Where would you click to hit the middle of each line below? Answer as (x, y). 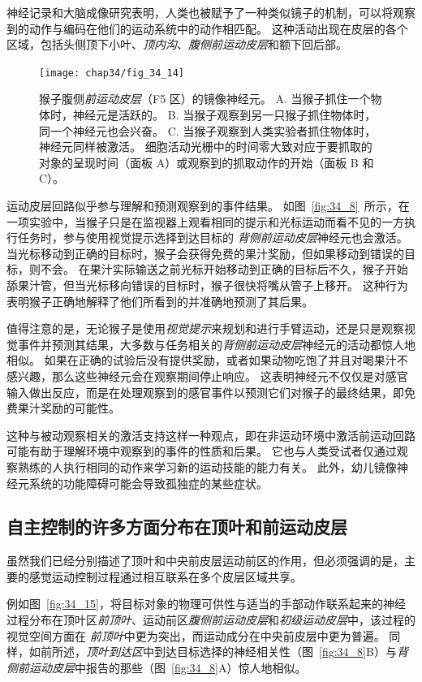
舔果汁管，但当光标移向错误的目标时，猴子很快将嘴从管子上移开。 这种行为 (207, 285)
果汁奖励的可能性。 (69, 408)
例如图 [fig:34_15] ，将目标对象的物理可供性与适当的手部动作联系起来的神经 (206, 604)
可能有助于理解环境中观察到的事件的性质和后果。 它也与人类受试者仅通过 (202, 451)
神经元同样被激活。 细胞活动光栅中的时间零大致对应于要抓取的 (206, 147)
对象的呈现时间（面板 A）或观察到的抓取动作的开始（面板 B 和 (207, 162)
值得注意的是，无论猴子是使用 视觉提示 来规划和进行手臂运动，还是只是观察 (205, 328)
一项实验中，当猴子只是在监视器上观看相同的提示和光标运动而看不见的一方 (205, 221)
